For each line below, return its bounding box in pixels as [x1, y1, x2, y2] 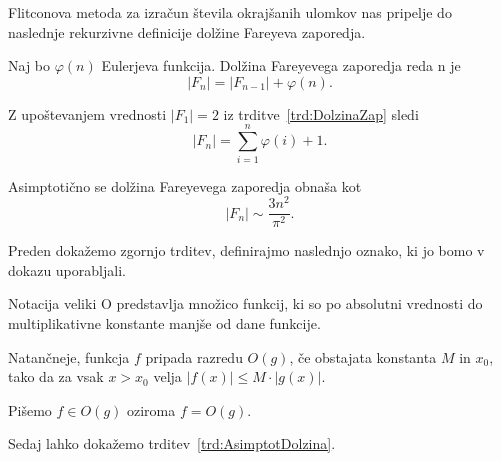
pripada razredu [145, 346, 243, 367]
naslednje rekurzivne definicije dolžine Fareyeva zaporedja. [8, 21, 366, 42]
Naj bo [8, 55, 51, 76]
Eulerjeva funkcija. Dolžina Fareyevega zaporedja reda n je [101, 55, 461, 76]
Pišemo [8, 399, 52, 420]
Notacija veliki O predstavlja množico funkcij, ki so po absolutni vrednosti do [8, 293, 483, 314]
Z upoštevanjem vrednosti [8, 103, 167, 124]
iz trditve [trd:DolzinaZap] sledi [223, 103, 419, 124]
